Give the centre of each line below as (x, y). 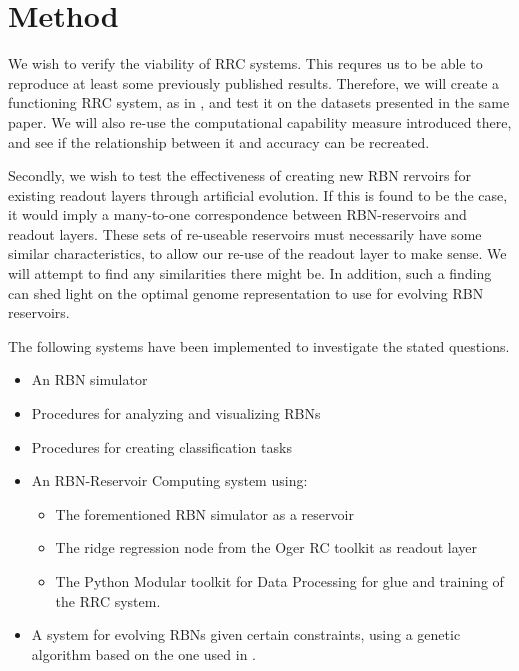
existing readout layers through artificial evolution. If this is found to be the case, (258, 194)
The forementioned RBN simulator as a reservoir (204, 513)
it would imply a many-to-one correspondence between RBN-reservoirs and (237, 214)
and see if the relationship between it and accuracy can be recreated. (219, 141)
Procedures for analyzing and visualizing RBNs (176, 413)
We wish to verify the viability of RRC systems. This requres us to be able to (245, 63)
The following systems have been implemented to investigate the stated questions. (259, 345)
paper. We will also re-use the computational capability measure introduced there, (260, 121)
